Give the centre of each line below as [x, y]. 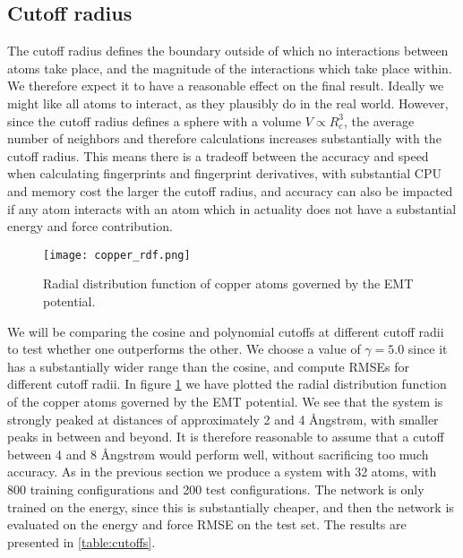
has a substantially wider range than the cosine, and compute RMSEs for [208, 366]
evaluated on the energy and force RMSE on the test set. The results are [207, 524]
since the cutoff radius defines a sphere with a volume [154, 120]
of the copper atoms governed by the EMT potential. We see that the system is [225, 401]
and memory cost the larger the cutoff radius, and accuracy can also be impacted [230, 190]
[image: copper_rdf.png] [117, 255]
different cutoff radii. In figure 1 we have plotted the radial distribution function [227, 384]
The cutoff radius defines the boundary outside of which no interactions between [228, 51]
